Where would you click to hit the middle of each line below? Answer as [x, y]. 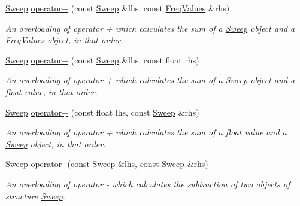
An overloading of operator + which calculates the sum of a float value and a [146, 132]
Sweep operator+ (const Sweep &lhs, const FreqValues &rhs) [118, 8]
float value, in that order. [51, 91]
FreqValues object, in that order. [64, 40]
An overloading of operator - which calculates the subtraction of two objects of [148, 184]
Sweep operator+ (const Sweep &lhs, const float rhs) [102, 60]
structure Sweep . [35, 196]
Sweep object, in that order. [56, 143]
